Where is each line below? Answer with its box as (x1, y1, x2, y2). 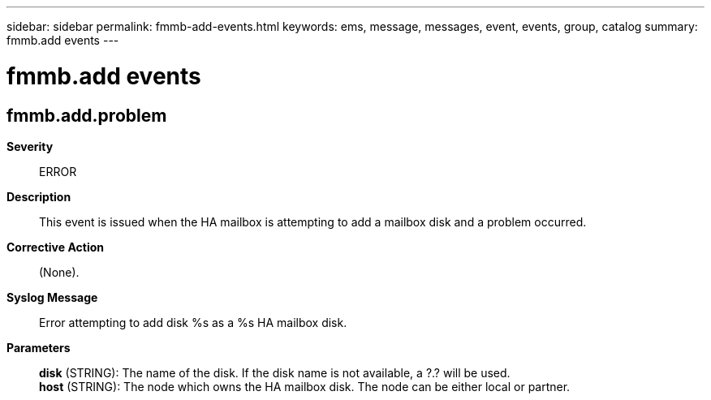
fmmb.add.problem (6, 105, 167, 126)
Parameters (6, 340, 71, 355)
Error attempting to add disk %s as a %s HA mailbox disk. (39, 315, 347, 329)
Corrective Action (6, 239, 104, 254)
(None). (39, 265, 80, 279)
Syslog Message (6, 290, 98, 304)
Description (6, 189, 71, 204)
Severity (6, 139, 54, 153)
